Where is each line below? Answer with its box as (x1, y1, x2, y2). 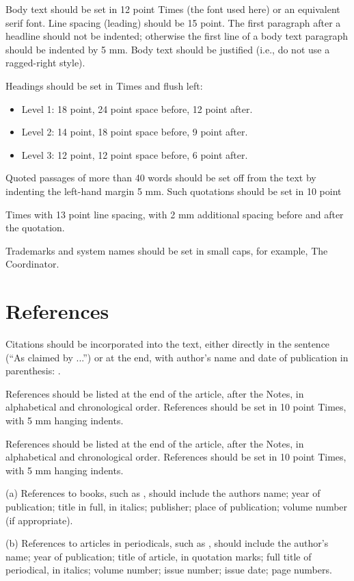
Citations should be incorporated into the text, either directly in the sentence (5, 337, 330, 351)
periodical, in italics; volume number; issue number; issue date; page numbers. (5, 563, 332, 577)
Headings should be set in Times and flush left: (5, 78, 203, 92)
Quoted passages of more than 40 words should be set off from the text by (5, 170, 316, 185)
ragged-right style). (5, 55, 85, 70)
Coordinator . (5, 257, 59, 271)
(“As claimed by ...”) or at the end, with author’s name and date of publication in (5, 350, 349, 364)
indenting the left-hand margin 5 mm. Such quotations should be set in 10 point (5, 183, 342, 198)
